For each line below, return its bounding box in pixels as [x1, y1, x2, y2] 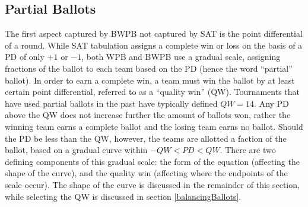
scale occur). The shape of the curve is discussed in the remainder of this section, [5, 178, 300, 190]
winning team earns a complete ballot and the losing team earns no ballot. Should [5, 120, 303, 132]
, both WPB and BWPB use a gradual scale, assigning [81, 50, 281, 63]
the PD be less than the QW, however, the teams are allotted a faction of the [5, 132, 287, 144]
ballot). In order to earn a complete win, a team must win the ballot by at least [5, 74, 295, 86]
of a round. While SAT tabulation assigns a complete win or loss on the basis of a [5, 39, 303, 51]
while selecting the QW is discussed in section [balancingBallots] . [5, 190, 242, 202]
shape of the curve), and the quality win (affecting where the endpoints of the [5, 167, 288, 179]
